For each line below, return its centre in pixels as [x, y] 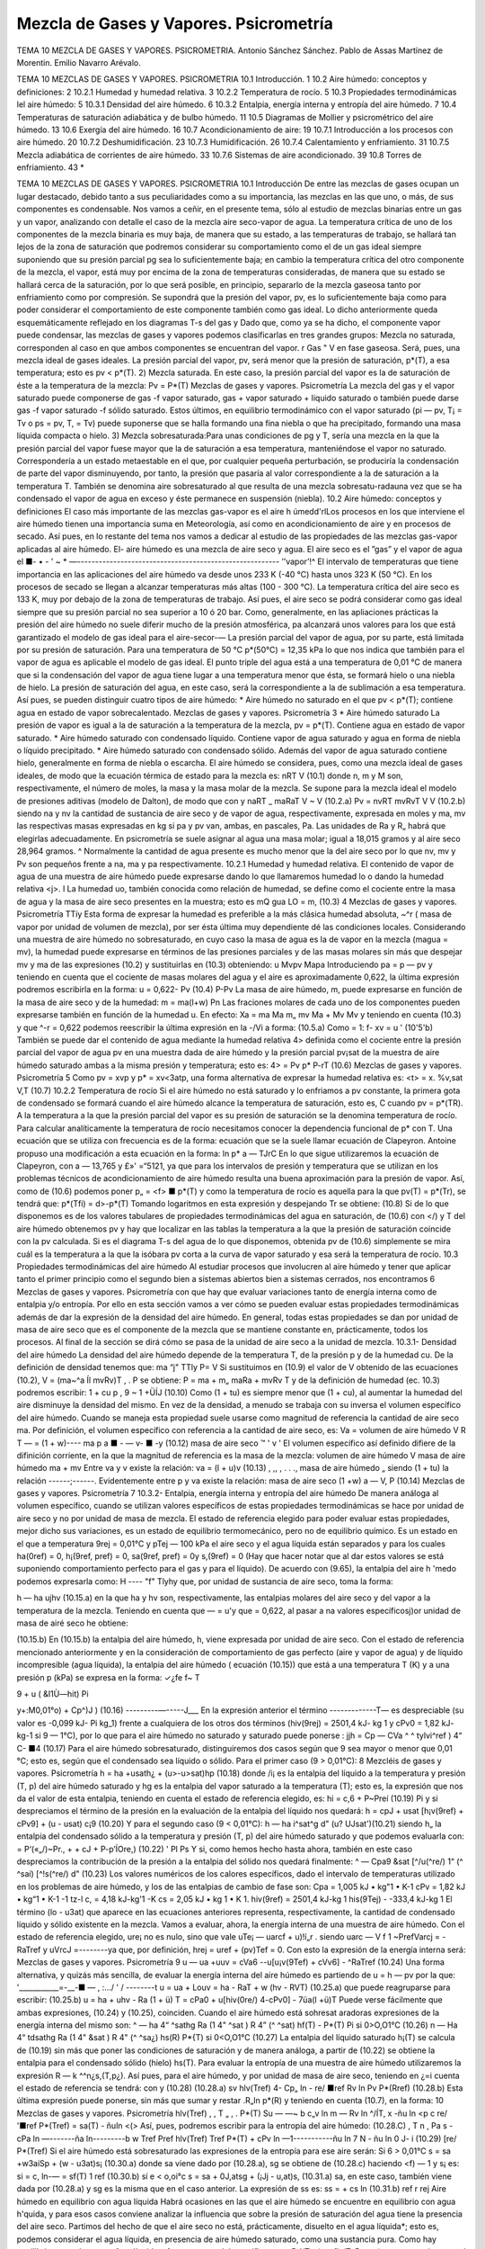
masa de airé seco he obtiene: [73, 1623]
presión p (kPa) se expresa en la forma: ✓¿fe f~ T [108, 1677]
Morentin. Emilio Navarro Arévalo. [79, 62]
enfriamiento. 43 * [50, 167]
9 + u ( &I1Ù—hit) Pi [53, 1693]
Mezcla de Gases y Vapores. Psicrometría [175, 23]
